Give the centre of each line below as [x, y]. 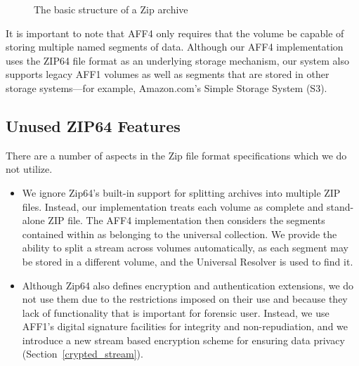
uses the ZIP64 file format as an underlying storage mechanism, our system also [177, 60]
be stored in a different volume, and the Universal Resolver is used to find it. [188, 261]
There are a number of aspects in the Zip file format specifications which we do [176, 155]
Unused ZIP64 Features [93, 125]
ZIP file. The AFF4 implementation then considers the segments [187, 220]
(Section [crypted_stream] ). [83, 354]
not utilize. [29, 169]
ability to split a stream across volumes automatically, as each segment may [185, 248]
